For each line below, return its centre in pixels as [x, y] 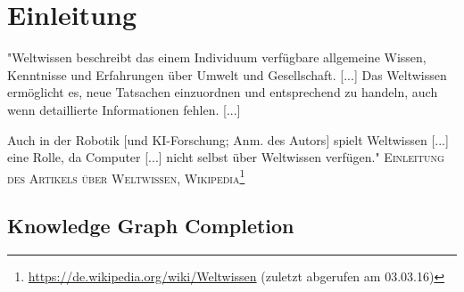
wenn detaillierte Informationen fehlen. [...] [124, 109]
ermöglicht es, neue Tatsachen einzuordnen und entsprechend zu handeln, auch [223, 92]
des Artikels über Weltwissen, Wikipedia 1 [126, 176]
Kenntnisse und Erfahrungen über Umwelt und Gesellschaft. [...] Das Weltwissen [227, 74]
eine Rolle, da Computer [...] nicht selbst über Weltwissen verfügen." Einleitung [226, 157]
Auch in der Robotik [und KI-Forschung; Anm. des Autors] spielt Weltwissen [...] [228, 139]
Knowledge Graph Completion [151, 226]
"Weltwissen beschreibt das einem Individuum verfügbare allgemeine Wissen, [217, 57]
